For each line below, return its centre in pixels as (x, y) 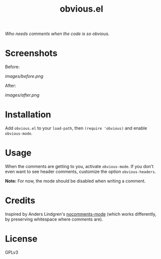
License (21, 239)
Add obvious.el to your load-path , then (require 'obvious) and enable (76, 128)
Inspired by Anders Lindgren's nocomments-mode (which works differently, (81, 214)
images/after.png (22, 95)
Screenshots (31, 53)
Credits (20, 201)
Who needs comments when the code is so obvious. (57, 34)
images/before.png (24, 76)
